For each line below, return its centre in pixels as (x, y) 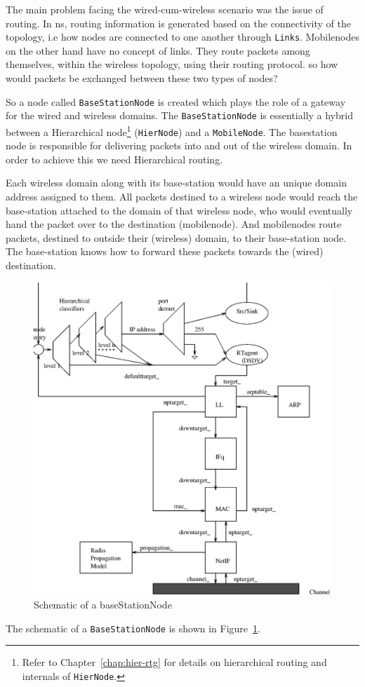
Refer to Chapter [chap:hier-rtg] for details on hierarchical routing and (174, 662)
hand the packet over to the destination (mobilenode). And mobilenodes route (174, 224)
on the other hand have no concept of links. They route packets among (158, 50)
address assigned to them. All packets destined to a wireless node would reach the (182, 197)
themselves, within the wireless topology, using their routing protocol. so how (172, 64)
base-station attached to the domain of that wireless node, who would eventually (179, 210)
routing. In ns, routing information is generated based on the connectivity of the (178, 23)
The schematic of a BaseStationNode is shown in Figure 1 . (133, 628)
